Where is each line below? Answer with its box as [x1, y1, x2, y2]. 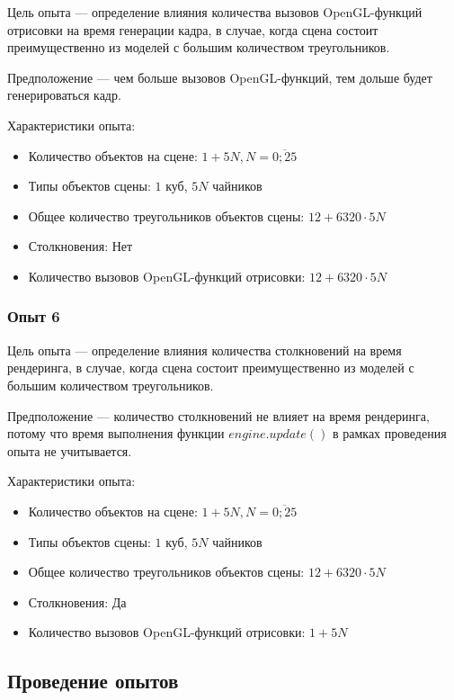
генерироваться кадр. [7, 85, 121, 104]
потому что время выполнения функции [7, 424, 225, 443]
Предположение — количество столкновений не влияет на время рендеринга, [7, 406, 430, 425]
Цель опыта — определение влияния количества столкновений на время [7, 340, 402, 359]
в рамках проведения [332, 424, 447, 443]
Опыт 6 [7, 305, 60, 328]
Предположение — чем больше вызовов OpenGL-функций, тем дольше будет [7, 67, 432, 86]
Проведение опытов [7, 667, 179, 695]
